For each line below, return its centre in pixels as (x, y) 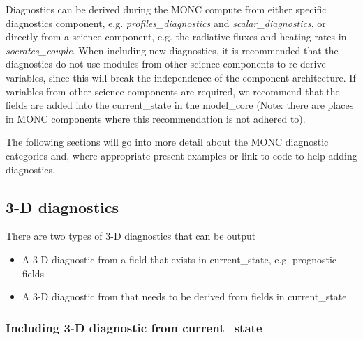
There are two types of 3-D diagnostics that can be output (131, 236)
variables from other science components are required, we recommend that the (173, 91)
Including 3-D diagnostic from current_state (134, 327)
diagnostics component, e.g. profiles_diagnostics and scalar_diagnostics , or (166, 23)
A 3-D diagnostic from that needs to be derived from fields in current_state (184, 296)
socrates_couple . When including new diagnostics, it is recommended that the (172, 50)
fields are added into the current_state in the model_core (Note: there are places (180, 105)
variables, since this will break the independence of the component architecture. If (181, 77)
